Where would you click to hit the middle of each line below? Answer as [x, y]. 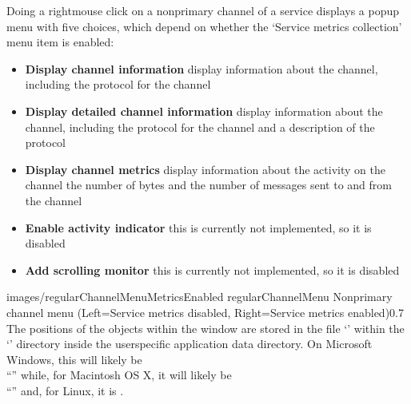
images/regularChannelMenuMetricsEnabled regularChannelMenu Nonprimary [200, 297]
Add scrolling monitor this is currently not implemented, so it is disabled [212, 269]
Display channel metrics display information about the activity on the [205, 169]
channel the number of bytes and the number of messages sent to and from [208, 185]
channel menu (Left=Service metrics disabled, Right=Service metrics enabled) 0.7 [205, 312]
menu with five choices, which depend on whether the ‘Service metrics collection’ [204, 26]
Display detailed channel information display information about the [204, 111]
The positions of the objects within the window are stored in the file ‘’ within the [205, 328]
